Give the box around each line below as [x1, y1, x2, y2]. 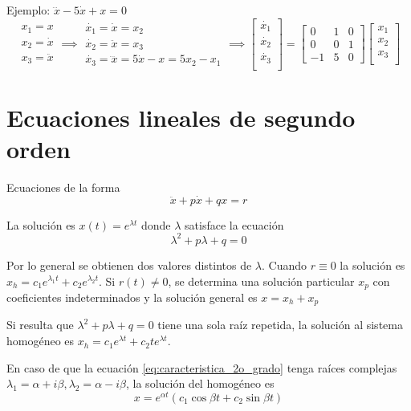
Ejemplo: [6, 2, 51, 18]
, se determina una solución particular [168, 272, 355, 289]
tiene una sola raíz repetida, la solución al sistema [157, 316, 403, 333]
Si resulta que [6, 316, 74, 333]
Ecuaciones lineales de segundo [6, 100, 356, 133]
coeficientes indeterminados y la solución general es [6, 289, 258, 306]
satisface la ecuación [185, 216, 284, 233]
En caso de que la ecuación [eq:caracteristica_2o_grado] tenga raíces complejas [6, 359, 397, 376]
